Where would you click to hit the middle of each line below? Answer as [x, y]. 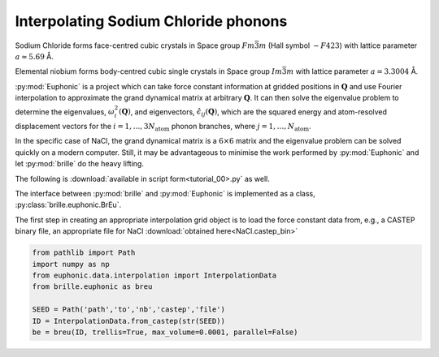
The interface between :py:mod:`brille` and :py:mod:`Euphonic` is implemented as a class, [165, 194]
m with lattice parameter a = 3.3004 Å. [352, 71]
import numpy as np [71, 264]
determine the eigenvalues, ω [65, 112]
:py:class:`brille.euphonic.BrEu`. [68, 205]
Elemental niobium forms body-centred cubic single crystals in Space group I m [149, 71]
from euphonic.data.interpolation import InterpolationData [154, 275]
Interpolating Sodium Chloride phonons [151, 21]
